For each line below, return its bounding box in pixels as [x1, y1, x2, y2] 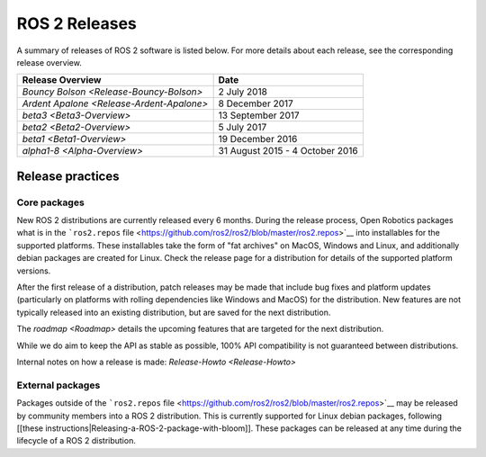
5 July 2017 [218, 121, 267, 134]
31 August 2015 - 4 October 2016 [218, 145, 359, 157]
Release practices [16, 168, 120, 184]
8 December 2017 [218, 97, 294, 110]
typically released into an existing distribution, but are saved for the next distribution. [16, 307, 331, 318]
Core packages [16, 196, 85, 209]
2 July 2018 [218, 85, 267, 98]
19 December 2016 [218, 133, 298, 146]
